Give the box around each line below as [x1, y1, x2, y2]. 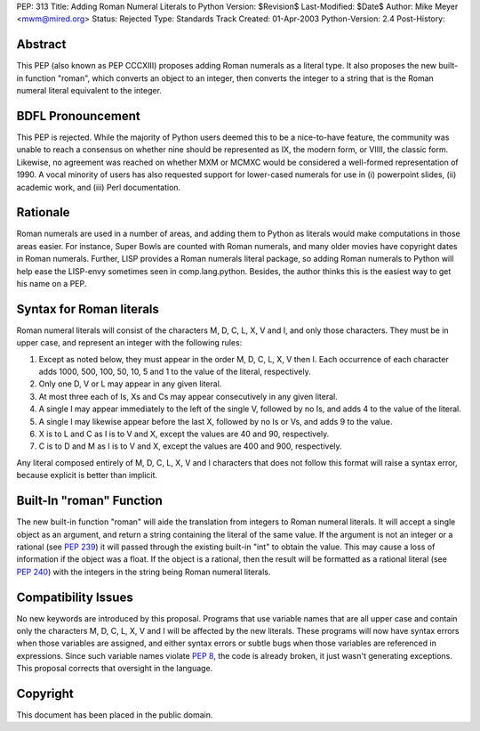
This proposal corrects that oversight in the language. [16, 663, 213, 674]
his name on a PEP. [16, 279, 87, 289]
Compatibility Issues [16, 589, 133, 605]
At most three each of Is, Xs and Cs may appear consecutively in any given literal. [38, 391, 338, 402]
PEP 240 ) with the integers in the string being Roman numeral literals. [16, 566, 271, 577]
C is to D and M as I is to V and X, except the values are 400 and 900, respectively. [38, 441, 342, 451]
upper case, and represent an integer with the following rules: [16, 337, 243, 348]
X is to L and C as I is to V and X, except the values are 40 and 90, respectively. [38, 428, 330, 440]
